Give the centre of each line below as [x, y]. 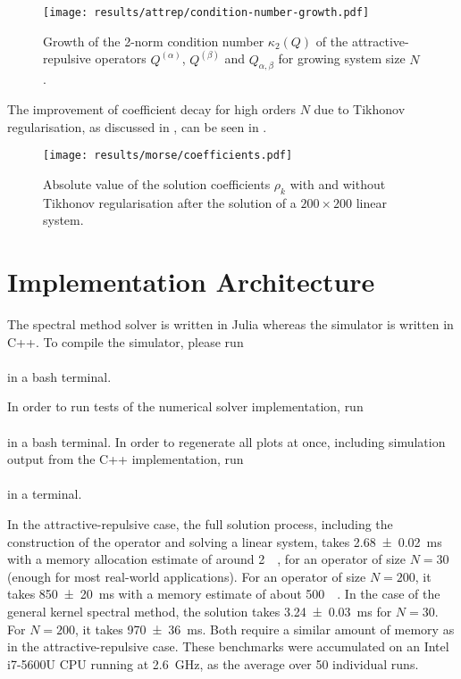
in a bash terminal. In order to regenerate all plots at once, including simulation [226, 441]
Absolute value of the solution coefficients [157, 183]
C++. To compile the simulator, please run [126, 341]
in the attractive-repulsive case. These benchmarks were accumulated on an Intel [228, 646]
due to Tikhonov [360, 109]
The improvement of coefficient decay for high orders [151, 109]
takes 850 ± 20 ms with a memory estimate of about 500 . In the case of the [224, 594]
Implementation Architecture [191, 282]
